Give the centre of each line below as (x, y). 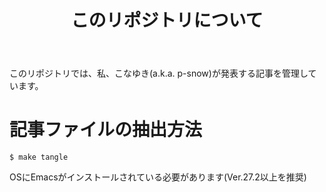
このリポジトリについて (167, 20)
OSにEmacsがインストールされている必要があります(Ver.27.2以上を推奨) (158, 177)
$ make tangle (39, 157)
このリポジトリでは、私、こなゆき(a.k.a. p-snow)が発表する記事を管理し (159, 73)
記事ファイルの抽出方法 (106, 130)
